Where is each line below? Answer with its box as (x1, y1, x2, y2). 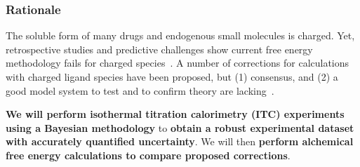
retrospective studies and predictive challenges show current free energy (6, 41, 313, 56)
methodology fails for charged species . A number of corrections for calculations (6, 55, 349, 70)
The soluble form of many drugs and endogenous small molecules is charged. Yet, (6, 28, 355, 43)
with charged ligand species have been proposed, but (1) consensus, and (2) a (6, 69, 338, 83)
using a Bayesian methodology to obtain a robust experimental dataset (6, 120, 354, 135)
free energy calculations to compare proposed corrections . (6, 147, 291, 162)
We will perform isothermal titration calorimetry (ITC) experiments (6, 107, 345, 121)
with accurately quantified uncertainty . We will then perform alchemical (6, 134, 354, 149)
